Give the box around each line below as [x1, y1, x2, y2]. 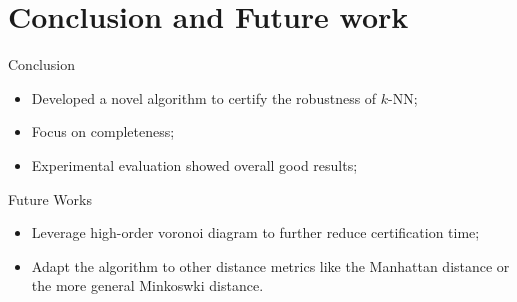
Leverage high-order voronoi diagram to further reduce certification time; [31, 222, 480, 243]
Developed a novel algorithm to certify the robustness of [31, 87, 377, 108]
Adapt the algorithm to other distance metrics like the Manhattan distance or [31, 255, 510, 276]
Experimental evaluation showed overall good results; [31, 154, 358, 175]
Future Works [8, 188, 92, 209]
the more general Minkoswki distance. [31, 275, 264, 296]
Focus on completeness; [31, 121, 175, 142]
